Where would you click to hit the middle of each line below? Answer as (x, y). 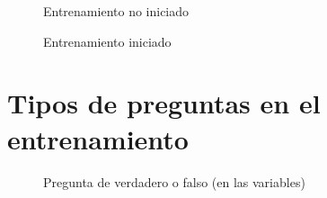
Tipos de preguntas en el (164, 103)
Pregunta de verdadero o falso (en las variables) (174, 181)
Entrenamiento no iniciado (116, 11)
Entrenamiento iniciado (107, 41)
